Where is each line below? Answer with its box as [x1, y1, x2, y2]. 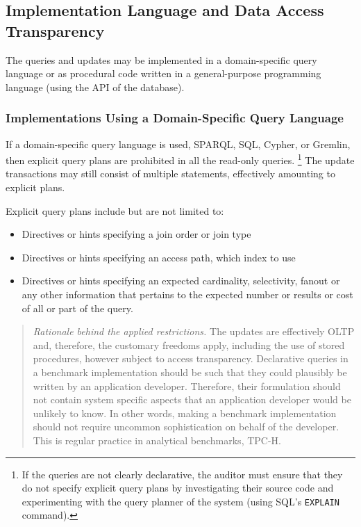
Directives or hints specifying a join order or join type [22, 227, 251, 241]
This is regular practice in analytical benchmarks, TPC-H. [33, 432, 281, 447]
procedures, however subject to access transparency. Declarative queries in [33, 351, 349, 366]
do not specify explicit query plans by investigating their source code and [22, 480, 334, 495]
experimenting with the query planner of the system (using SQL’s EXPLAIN [22, 494, 339, 508]
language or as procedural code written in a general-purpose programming [6, 66, 321, 81]
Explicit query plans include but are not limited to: [6, 203, 224, 218]
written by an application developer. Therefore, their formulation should [33, 378, 341, 393]
